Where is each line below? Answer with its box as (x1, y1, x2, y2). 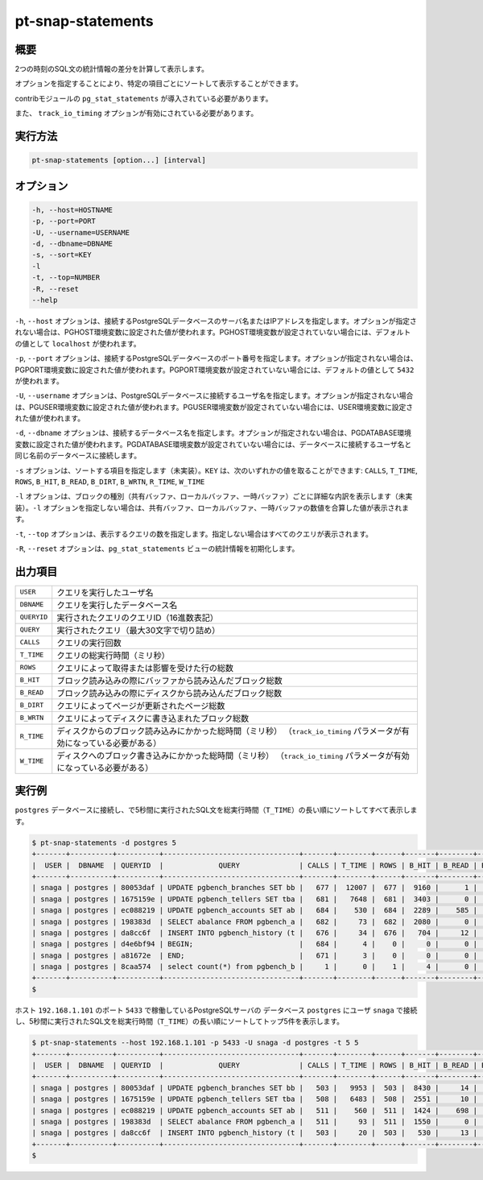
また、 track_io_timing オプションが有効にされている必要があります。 (14, 109, 258, 118)
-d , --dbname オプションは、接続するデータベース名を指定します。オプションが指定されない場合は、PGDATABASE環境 (14, 428, 412, 438)
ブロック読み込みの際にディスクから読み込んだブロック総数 (56, 687, 282, 698)
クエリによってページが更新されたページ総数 (56, 700, 225, 711)
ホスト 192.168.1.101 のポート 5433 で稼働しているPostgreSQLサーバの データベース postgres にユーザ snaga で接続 (14, 1005, 418, 1015)
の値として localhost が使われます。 (14, 338, 141, 348)
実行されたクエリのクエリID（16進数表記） (56, 612, 219, 623)
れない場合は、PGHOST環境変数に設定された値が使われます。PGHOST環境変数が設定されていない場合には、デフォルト (14, 327, 411, 337)
